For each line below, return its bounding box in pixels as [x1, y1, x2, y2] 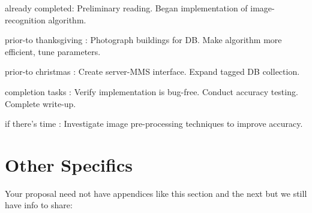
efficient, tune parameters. [5, 45, 101, 57]
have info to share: [5, 199, 73, 211]
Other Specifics [5, 152, 133, 177]
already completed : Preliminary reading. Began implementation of [5, 2, 248, 14]
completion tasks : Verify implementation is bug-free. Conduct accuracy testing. [5, 85, 298, 98]
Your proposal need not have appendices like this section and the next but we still [5, 187, 307, 199]
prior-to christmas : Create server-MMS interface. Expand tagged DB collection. [5, 65, 300, 78]
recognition [5, 13, 46, 26]
